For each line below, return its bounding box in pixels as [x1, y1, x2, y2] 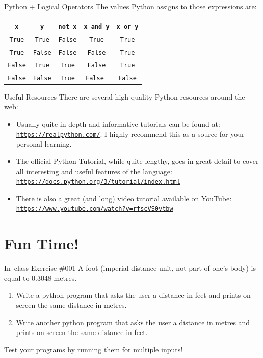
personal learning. [16, 138, 72, 149]
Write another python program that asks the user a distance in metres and [16, 317, 250, 327]
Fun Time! [4, 233, 79, 254]
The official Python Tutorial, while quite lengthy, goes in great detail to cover [16, 155, 259, 166]
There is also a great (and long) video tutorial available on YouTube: [16, 193, 232, 203]
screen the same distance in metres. [16, 299, 127, 310]
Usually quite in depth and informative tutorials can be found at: [16, 118, 220, 129]
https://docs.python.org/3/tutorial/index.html [16, 178, 180, 186]
